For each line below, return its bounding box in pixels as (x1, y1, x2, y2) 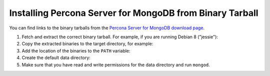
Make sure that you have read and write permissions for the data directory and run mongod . (21, 62, 210, 68)
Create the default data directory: (21, 55, 91, 61)
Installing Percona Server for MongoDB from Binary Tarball (9, 7, 258, 18)
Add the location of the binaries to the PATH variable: (21, 48, 130, 54)
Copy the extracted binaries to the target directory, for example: (21, 41, 153, 47)
